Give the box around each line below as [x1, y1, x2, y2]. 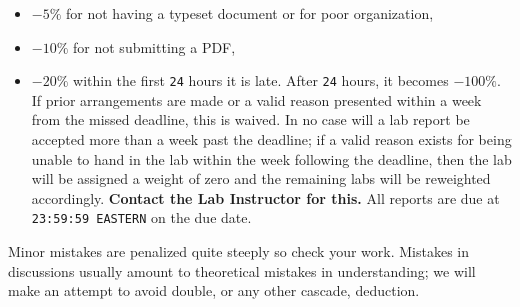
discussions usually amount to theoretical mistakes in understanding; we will [8, 260, 476, 281]
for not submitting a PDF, [73, 36, 236, 57]
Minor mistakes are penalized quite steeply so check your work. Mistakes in [8, 241, 470, 262]
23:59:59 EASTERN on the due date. [31, 207, 252, 228]
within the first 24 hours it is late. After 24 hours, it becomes [73, 70, 449, 91]
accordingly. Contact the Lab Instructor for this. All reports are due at [31, 187, 500, 208]
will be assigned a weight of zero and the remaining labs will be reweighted [31, 168, 491, 189]
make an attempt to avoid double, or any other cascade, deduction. [8, 280, 420, 301]
